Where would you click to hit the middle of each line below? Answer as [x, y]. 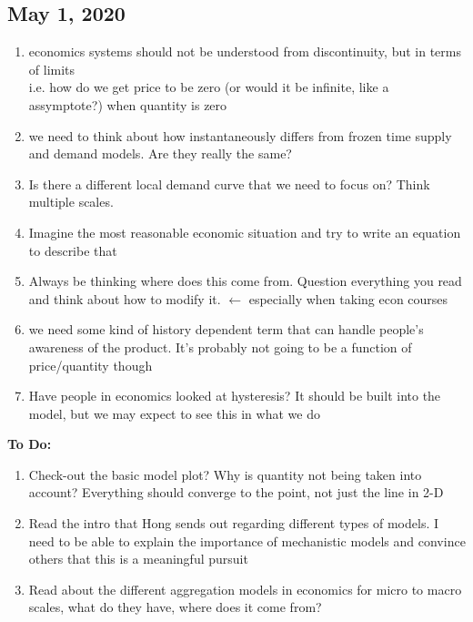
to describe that [73, 250]
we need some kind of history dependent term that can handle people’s [226, 329]
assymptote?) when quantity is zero [128, 104]
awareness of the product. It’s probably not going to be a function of [220, 347]
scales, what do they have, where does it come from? [175, 607]
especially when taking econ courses [348, 298]
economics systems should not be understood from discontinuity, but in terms [245, 51]
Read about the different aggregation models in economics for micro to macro [245, 589]
